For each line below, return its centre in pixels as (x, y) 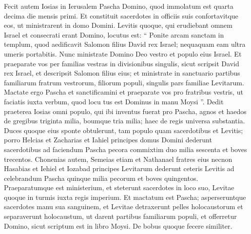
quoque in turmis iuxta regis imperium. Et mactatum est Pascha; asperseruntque (125, 197)
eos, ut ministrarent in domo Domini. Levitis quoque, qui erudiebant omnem (118, 25)
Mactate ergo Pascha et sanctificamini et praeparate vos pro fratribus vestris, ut (124, 92)
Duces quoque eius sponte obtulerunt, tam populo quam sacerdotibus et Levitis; (124, 130)
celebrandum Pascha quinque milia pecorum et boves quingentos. (101, 178)
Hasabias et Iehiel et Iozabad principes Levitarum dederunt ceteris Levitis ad (119, 168)
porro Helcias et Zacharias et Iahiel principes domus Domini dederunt (108, 140)
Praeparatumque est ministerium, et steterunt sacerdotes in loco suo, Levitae (119, 187)
